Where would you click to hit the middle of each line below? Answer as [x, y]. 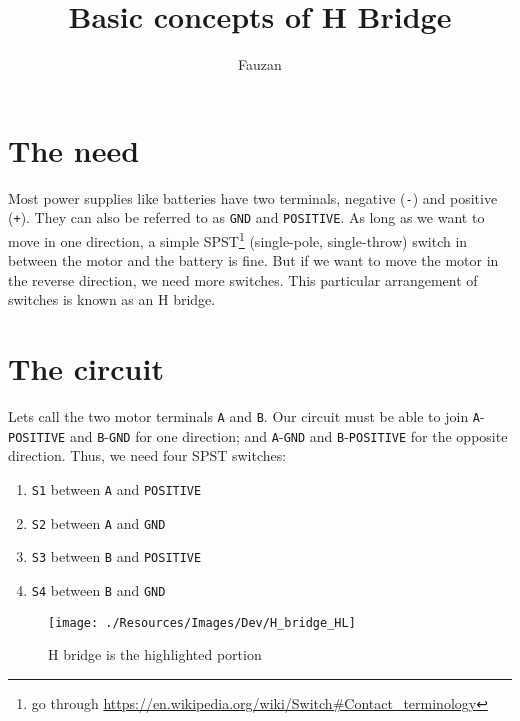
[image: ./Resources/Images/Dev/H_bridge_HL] [202, 622]
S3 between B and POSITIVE [116, 556]
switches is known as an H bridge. [112, 299]
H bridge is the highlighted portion [155, 654]
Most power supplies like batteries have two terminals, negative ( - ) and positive [253, 197]
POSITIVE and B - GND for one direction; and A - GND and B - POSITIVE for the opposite [258, 435]
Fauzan [260, 64]
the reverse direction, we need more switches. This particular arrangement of [243, 279]
